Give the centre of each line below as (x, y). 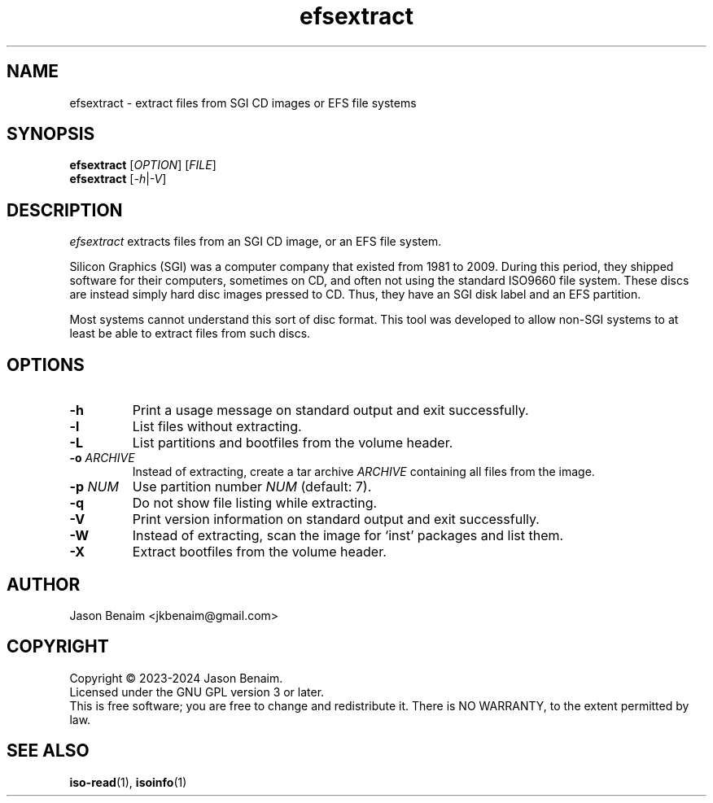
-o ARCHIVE (102, 458)
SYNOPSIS (51, 134)
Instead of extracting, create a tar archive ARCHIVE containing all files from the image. (363, 472)
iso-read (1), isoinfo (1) (128, 782)
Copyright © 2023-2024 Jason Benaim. (176, 678)
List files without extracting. (217, 427)
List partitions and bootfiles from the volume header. (293, 443)
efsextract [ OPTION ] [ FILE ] (143, 165)
